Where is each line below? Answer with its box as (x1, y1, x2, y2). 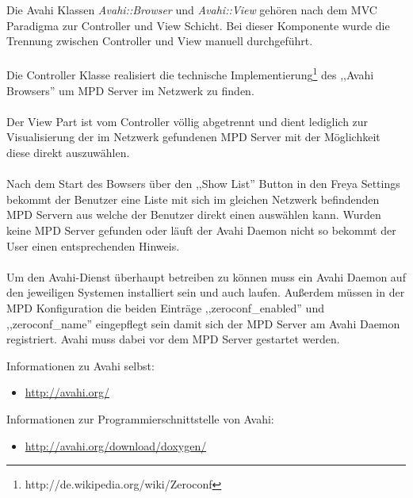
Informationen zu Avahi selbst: (6, 357, 155, 373)
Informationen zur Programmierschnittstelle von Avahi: (6, 410, 274, 427)
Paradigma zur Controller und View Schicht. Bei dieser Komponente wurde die (6, 17, 390, 33)
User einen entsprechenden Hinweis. (6, 237, 180, 254)
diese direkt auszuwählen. (6, 144, 130, 160)
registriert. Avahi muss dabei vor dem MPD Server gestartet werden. (6, 331, 340, 347)
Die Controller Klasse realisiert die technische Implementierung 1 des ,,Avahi (6, 64, 374, 83)
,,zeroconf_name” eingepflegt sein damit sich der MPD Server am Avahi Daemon (6, 315, 400, 331)
